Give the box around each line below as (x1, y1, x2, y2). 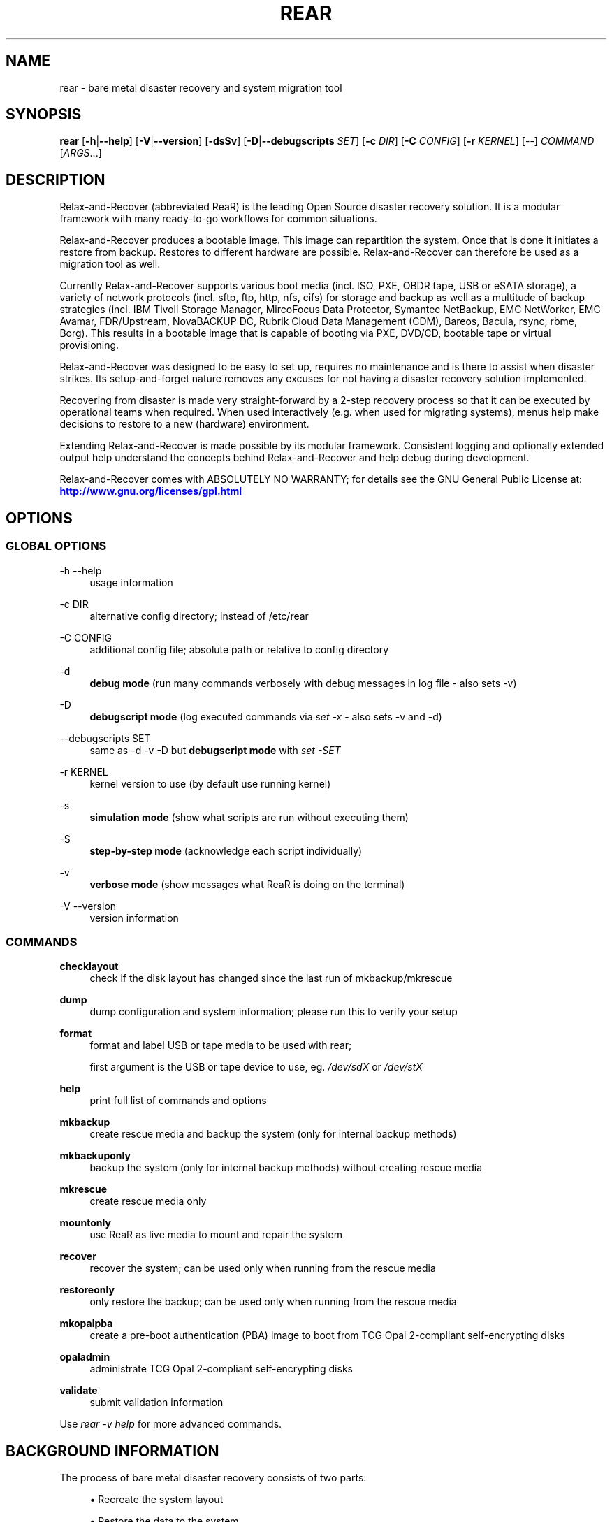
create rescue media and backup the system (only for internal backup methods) (89, 1128, 457, 1140)
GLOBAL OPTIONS (6, 539, 107, 553)
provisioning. (59, 339, 119, 351)
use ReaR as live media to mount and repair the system (89, 1229, 342, 1241)
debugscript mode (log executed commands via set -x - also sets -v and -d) (89, 710, 442, 723)
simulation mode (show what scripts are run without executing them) (89, 811, 409, 823)
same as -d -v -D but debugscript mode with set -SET (89, 744, 341, 756)
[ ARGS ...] (59, 147, 102, 159)
